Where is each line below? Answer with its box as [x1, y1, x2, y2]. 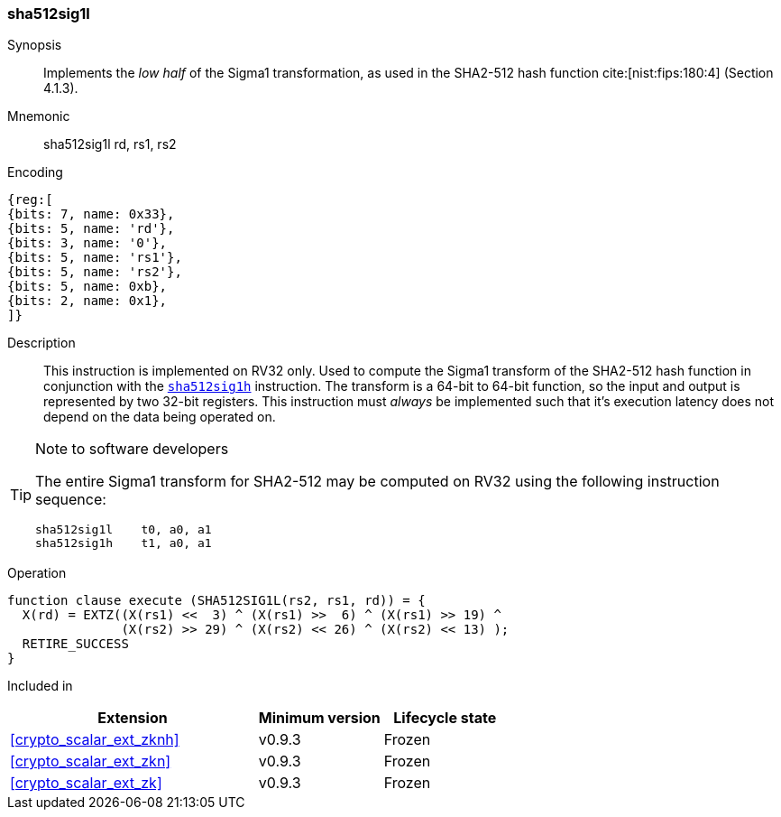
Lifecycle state [393, 709, 497, 728]
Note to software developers [35, 440, 229, 459]
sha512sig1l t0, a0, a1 [35, 523, 212, 537]
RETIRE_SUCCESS [22, 636, 129, 652]
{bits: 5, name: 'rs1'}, [7, 250, 182, 265]
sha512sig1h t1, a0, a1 [35, 536, 212, 551]
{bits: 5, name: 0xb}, [7, 279, 168, 294]
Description [7, 335, 76, 351]
